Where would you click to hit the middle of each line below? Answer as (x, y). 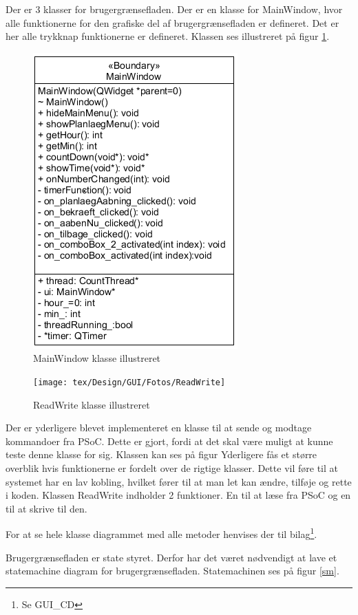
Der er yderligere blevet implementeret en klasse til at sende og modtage (159, 428)
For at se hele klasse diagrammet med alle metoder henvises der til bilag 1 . (161, 533)
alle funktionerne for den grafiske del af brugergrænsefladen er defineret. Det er (172, 22)
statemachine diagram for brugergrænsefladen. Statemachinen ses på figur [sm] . (172, 571)
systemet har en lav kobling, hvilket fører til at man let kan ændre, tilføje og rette (179, 481)
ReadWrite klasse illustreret (92, 404)
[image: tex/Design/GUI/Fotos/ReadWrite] (129, 382)
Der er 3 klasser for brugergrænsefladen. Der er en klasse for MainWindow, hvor (174, 9)
